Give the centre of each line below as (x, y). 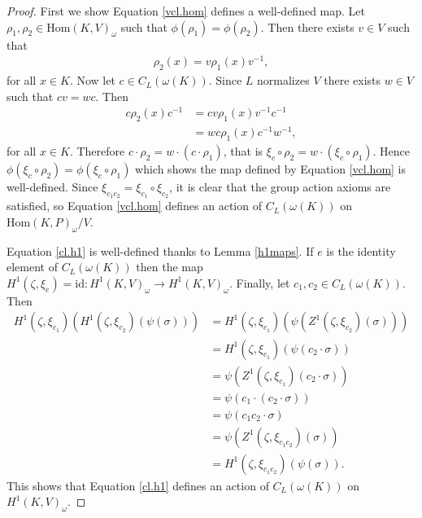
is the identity (361, 250)
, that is (243, 151)
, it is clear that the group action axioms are (280, 187)
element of (32, 267)
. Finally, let (259, 282)
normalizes (283, 80)
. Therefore (97, 151)
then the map (170, 267)
